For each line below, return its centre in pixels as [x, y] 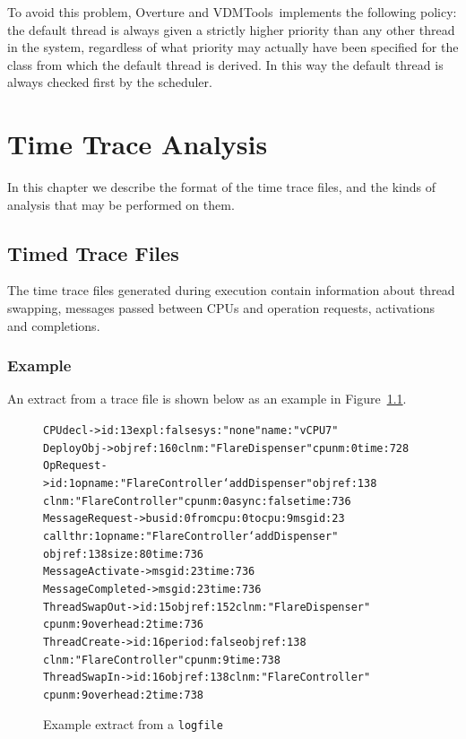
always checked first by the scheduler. [110, 82]
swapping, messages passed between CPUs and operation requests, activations [221, 308]
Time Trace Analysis [138, 144]
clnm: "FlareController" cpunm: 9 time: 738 [162, 660]
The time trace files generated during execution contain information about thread [231, 290]
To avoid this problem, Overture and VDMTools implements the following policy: [232, 12]
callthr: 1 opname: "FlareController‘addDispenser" [191, 537]
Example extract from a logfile [133, 723]
